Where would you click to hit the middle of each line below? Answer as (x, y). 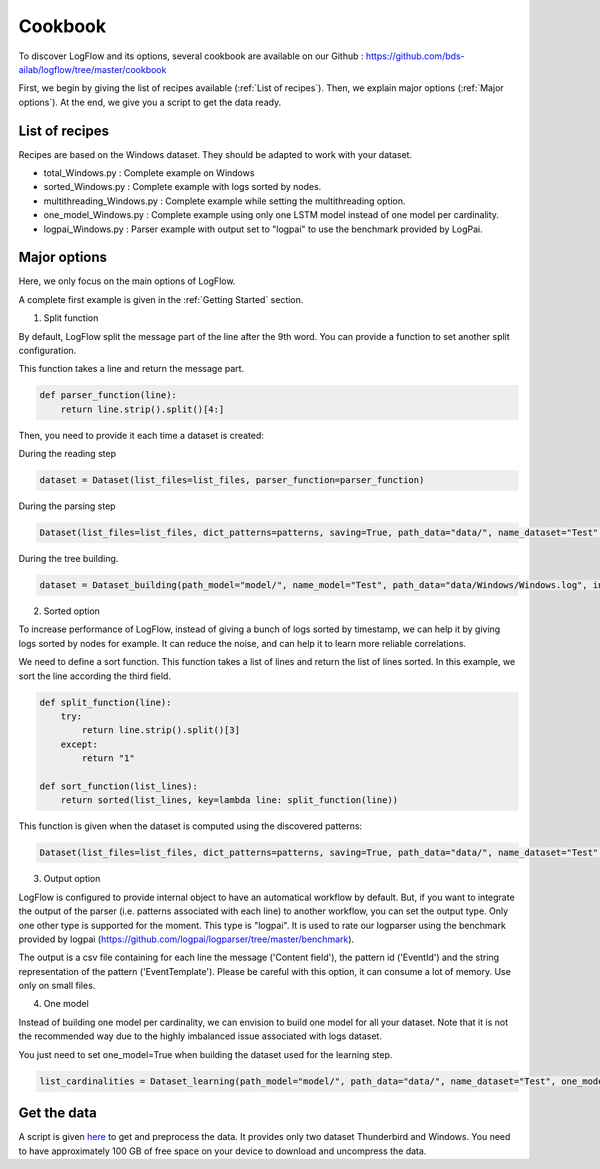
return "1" (108, 758)
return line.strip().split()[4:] (142, 409)
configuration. (47, 351)
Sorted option (71, 611)
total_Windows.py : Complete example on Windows (149, 173)
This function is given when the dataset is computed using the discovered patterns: (190, 826)
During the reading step (67, 454)
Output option (72, 879)
